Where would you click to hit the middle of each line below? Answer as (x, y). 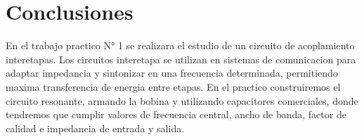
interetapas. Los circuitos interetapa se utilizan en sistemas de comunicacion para (181, 59)
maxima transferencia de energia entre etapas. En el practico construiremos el (173, 86)
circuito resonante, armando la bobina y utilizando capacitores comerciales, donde (182, 100)
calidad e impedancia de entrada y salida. (95, 128)
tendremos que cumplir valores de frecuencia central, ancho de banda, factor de (176, 114)
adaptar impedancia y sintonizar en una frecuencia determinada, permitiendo (172, 73)
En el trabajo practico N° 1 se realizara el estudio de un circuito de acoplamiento (180, 45)
